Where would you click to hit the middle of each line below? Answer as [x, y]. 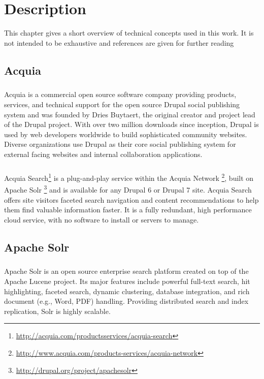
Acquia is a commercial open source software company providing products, [120, 94]
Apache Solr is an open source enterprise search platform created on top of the [126, 271]
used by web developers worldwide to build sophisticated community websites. [126, 134]
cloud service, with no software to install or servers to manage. [102, 219]
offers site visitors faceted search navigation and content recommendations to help [131, 199]
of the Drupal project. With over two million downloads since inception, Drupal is [131, 124]
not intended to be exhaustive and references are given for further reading [119, 42]
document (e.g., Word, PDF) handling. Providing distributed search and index [126, 301]
